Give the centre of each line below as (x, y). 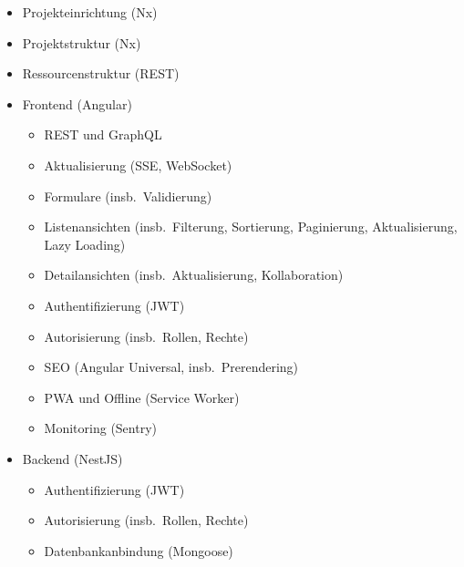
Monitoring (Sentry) (100, 428)
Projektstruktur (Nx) (82, 42)
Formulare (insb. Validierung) (128, 196)
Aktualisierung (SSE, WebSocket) (138, 165)
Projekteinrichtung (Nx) (90, 12)
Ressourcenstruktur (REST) (101, 73)
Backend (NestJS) (72, 458)
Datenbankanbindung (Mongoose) (139, 550)
